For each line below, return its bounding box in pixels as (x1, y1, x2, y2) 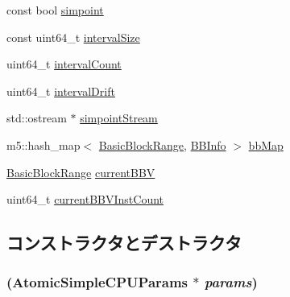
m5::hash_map (6, 136, 81, 153)
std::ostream (6, 109, 67, 126)
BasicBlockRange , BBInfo (98, 136, 226, 153)
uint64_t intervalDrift (6, 82, 115, 99)
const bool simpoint (6, 2, 104, 18)
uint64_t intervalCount (6, 56, 122, 72)
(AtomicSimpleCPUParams (6, 272, 188, 292)
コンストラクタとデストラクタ (6, 230, 242, 255)
